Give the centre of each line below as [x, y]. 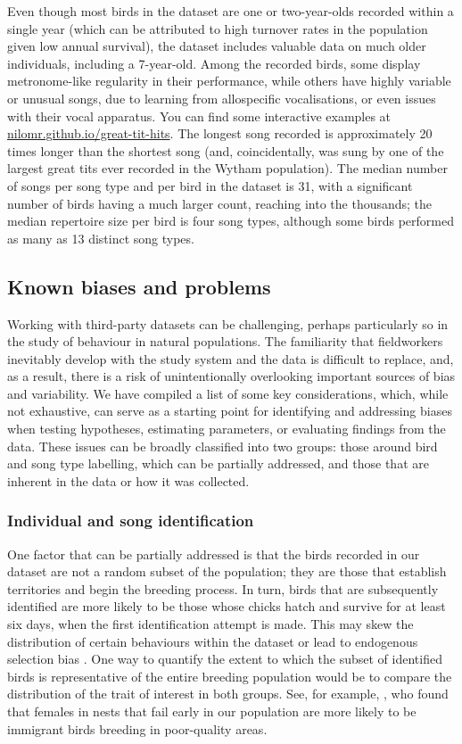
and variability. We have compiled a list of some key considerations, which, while [228, 393]
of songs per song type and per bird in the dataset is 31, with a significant [210, 185]
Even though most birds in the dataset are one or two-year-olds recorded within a [231, 11]
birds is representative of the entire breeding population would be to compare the [230, 676]
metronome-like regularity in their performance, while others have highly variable [229, 81]
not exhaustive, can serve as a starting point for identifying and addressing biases [230, 411]
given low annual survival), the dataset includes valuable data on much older [217, 46]
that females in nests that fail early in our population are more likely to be [212, 711]
